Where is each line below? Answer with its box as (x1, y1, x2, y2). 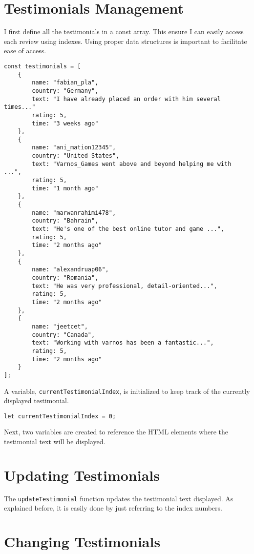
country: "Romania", (32, 274, 99, 281)
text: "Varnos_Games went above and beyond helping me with (32, 160, 232, 167)
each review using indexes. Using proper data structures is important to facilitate (4, 36, 247, 46)
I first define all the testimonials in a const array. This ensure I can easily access (4, 26, 244, 37)
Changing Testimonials (4, 532, 161, 552)
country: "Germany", (32, 87, 99, 94)
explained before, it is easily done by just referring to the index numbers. (4, 503, 222, 513)
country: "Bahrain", (32, 217, 99, 225)
